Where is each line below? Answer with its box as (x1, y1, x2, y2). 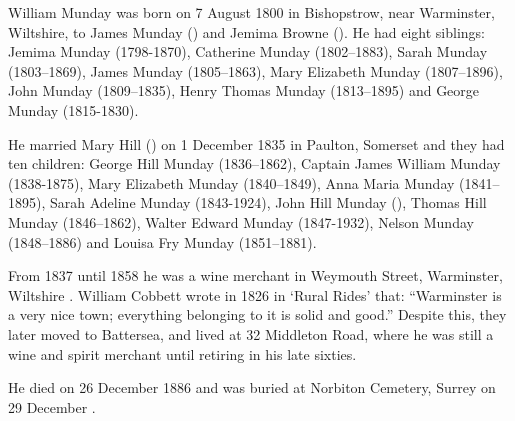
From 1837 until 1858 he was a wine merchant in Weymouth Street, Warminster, (8, 265, 503, 286)
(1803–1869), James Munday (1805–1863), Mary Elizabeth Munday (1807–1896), (8, 60, 503, 81)
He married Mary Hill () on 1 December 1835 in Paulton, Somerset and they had (8, 133, 505, 154)
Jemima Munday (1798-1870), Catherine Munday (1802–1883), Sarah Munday (8, 41, 488, 62)
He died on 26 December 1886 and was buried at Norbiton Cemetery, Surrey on (8, 377, 496, 398)
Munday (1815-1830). (8, 99, 139, 120)
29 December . (8, 396, 96, 417)
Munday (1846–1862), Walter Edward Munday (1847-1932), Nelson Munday (8, 211, 474, 232)
